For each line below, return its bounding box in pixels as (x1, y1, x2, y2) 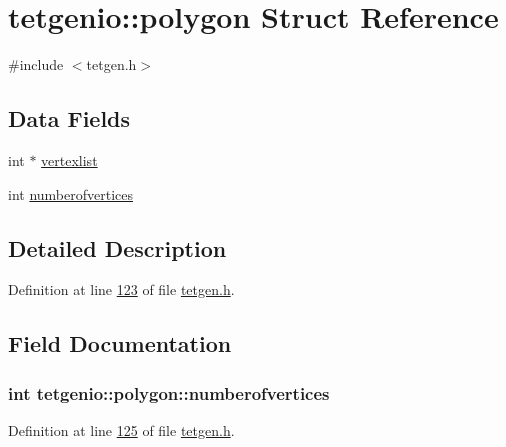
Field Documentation (8, 328, 232, 359)
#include (8, 54, 64, 75)
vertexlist (41, 149, 98, 170)
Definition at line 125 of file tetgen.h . (8, 419, 235, 440)
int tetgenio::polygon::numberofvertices (8, 380, 330, 405)
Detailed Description (8, 232, 227, 263)
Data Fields (8, 103, 131, 134)
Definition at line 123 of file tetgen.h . (8, 279, 235, 300)
